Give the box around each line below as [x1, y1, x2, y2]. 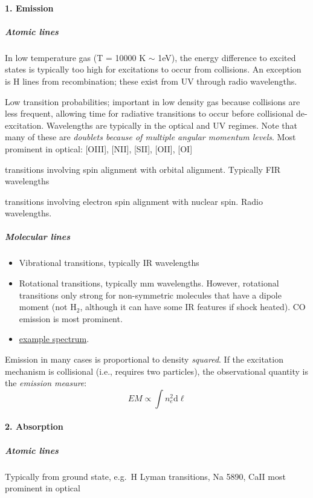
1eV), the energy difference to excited [158, 51, 296, 63]
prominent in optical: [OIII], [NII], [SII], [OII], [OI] [5, 142, 193, 155]
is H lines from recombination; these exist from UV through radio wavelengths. [5, 74, 297, 87]
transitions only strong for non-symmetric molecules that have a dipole [19, 288, 282, 301]
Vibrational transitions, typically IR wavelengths [19, 256, 199, 269]
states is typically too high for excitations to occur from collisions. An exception [5, 63, 302, 76]
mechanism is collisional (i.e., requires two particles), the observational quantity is [5, 364, 308, 377]
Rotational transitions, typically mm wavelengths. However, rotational [19, 277, 279, 289]
